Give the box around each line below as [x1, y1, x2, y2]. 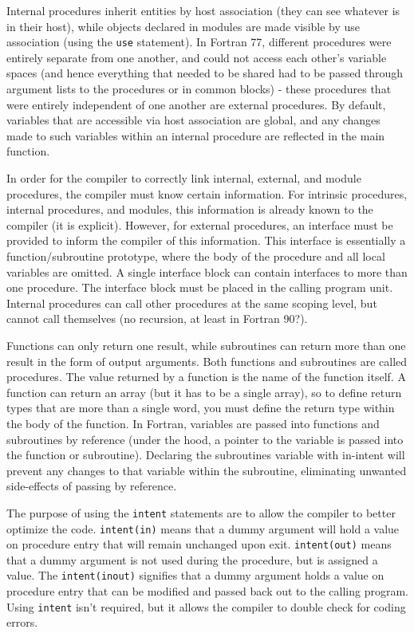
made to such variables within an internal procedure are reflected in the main [6, 127, 385, 144]
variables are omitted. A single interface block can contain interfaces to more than [6, 263, 408, 280]
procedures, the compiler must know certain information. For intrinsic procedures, [6, 185, 408, 202]
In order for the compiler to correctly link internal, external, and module [6, 170, 361, 186]
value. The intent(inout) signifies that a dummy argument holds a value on [6, 567, 384, 584]
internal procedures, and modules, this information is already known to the [6, 201, 373, 218]
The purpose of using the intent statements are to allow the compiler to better [6, 504, 396, 521]
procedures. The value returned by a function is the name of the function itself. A [6, 368, 406, 385]
